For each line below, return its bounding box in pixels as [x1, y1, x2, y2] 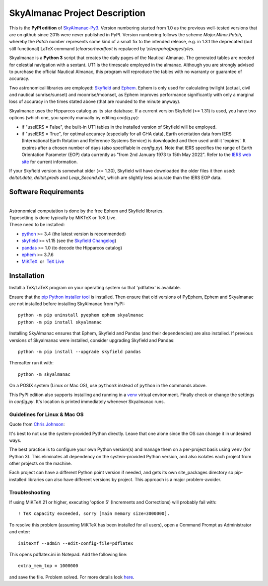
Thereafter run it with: [9, 360, 54, 366]
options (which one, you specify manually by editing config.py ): [9, 115, 139, 121]
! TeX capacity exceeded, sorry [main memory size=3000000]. [18, 511, 170, 516]
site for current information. [21, 159, 78, 165]
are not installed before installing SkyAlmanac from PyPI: [9, 301, 125, 307]
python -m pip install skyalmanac [18, 319, 102, 325]
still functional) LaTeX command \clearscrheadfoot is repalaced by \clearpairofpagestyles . [9, 45, 195, 52]
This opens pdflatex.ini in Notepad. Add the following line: [9, 551, 128, 557]
